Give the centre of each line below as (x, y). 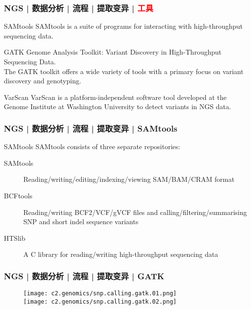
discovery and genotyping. (43, 81)
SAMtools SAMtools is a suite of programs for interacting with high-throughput (124, 26)
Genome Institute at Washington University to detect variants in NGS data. (117, 106)
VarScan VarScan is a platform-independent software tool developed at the (115, 97)
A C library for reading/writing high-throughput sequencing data (121, 254)
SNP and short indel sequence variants (81, 222)
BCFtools (18, 195)
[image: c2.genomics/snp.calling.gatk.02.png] (100, 301)
